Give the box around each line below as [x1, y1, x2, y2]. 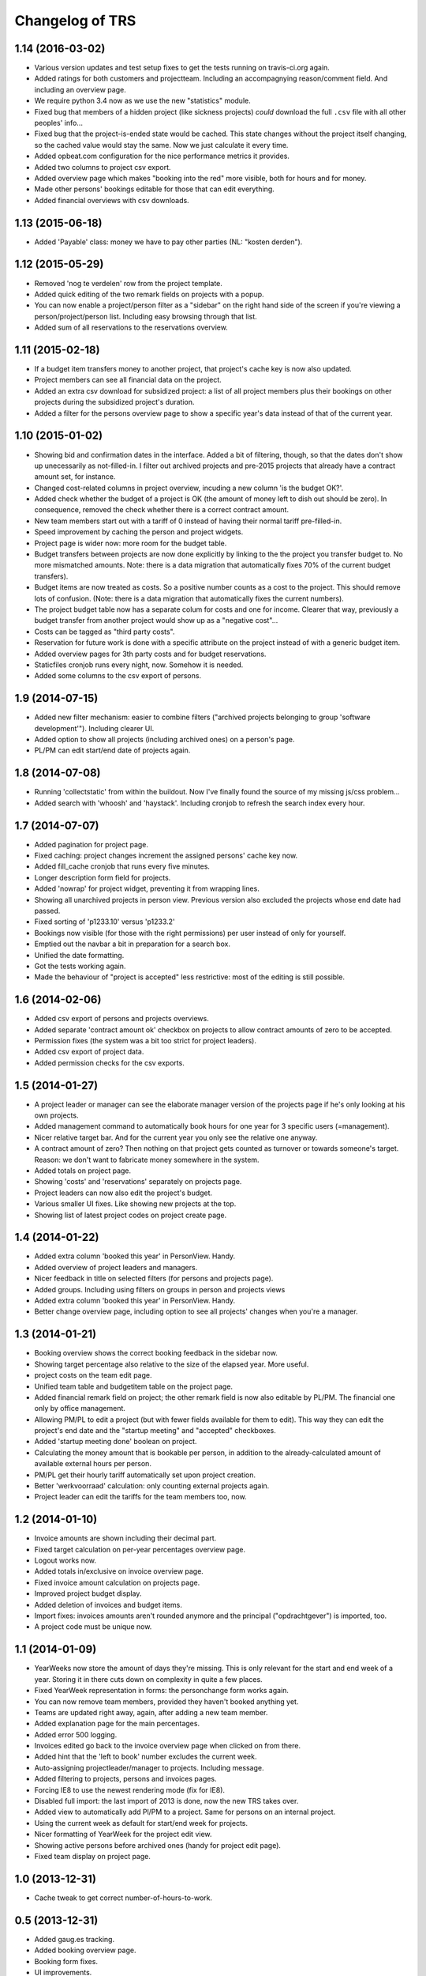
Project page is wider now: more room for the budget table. [34, 538, 227, 548]
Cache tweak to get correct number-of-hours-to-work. [34, 1893, 213, 1902]
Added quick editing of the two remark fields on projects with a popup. [34, 289, 264, 299]
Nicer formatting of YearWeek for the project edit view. [34, 1830, 212, 1839]
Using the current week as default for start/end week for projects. [34, 1818, 248, 1827]
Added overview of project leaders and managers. [34, 1262, 198, 1272]
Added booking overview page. [34, 1945, 136, 1955]
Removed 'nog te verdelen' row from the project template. [34, 278, 222, 288]
